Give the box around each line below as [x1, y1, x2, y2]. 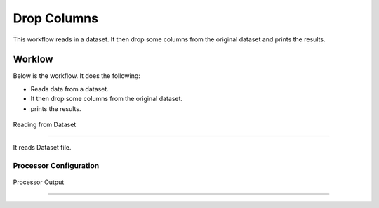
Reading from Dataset [13, 120, 77, 129]
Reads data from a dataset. [30, 84, 109, 93]
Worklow [13, 53, 53, 65]
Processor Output [13, 178, 65, 186]
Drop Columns [13, 11, 98, 26]
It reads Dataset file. [13, 143, 72, 152]
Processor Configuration [13, 161, 100, 171]
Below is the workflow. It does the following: [13, 72, 140, 80]
